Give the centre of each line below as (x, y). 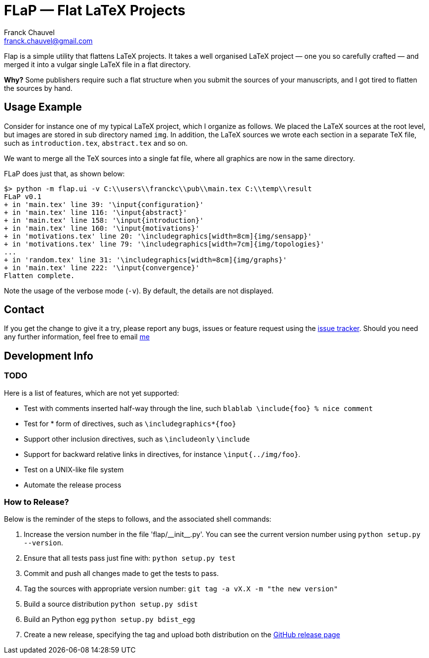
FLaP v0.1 (23, 196)
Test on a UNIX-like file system (74, 469)
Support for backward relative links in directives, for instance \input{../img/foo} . (162, 454)
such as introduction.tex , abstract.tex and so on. (96, 143)
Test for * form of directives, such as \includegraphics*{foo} (130, 423)
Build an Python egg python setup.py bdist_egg (110, 619)
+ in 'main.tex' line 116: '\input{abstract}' (96, 212)
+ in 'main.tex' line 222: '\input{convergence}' (102, 267)
